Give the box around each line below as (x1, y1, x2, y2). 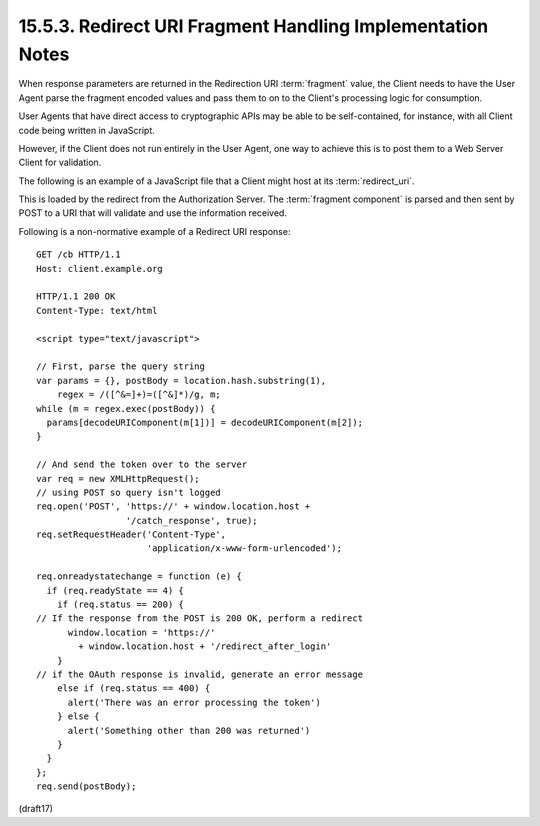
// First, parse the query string (36, 361, 205, 372)
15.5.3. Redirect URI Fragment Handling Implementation (18, 15, 489, 37)
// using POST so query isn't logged (36, 486, 222, 498)
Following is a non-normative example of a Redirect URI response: (18, 225, 291, 237)
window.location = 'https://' (67, 626, 216, 638)
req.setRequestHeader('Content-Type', (36, 529, 227, 540)
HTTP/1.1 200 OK (36, 291, 116, 302)
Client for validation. (18, 156, 102, 169)
